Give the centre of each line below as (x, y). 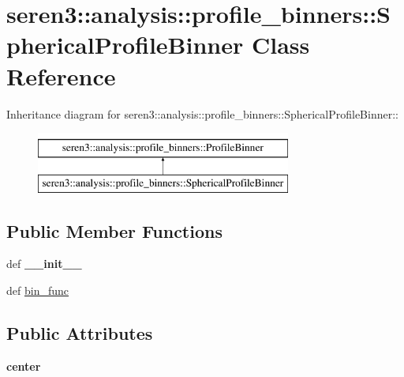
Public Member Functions (114, 230)
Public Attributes (80, 333)
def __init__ (44, 264)
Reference (61, 75)
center (24, 366)
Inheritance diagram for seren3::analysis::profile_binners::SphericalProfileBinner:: (202, 113)
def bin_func (37, 290)
